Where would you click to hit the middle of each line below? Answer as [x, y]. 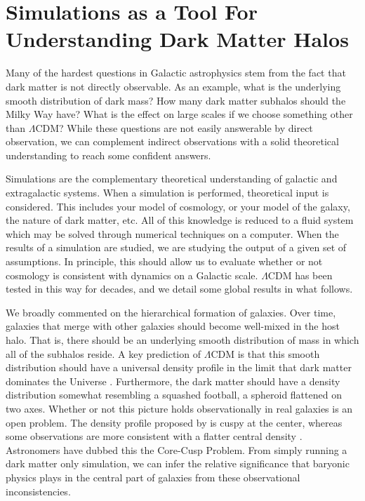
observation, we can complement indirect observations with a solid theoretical [172, 141]
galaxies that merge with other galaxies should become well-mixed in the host [173, 326]
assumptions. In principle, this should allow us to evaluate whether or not [164, 261]
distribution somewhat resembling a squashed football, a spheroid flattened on [174, 395]
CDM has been [300, 275]
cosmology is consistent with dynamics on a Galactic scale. [132, 275]
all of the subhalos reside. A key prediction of [103, 353]
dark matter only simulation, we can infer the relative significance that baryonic [178, 463]
